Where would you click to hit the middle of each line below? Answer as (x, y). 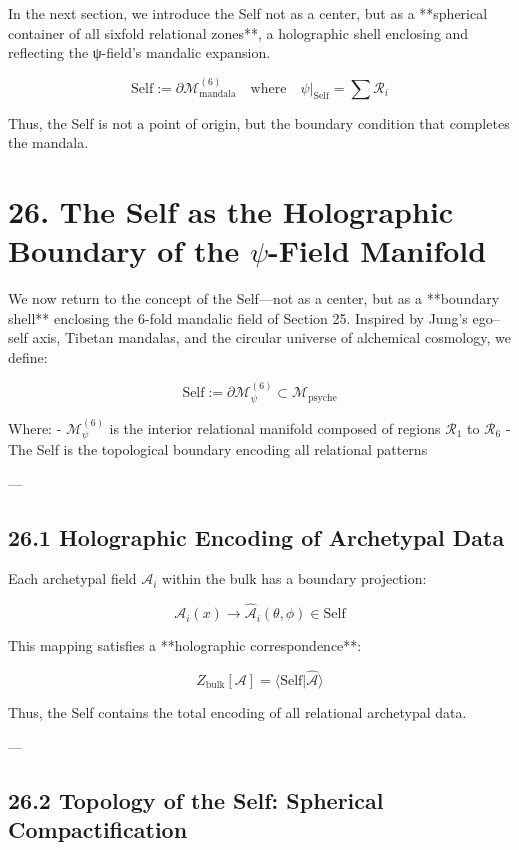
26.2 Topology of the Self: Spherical (196, 799)
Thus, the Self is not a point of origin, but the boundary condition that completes (259, 122)
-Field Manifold (377, 250)
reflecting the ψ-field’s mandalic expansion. (139, 52)
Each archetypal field (72, 578)
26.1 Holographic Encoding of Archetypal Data (256, 536)
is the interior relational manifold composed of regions (275, 427)
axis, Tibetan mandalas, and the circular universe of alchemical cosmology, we (271, 337)
